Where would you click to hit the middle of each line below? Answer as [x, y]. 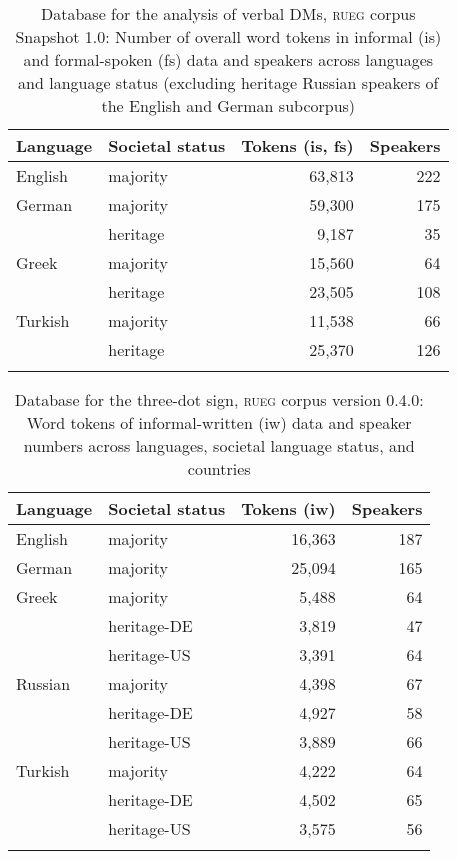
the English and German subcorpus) [228, 105]
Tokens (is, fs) [297, 145]
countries [219, 468]
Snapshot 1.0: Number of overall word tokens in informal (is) [228, 36]
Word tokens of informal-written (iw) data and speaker [219, 422]
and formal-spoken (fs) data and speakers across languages [228, 59]
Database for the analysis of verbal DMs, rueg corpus [228, 13]
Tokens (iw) [288, 508]
